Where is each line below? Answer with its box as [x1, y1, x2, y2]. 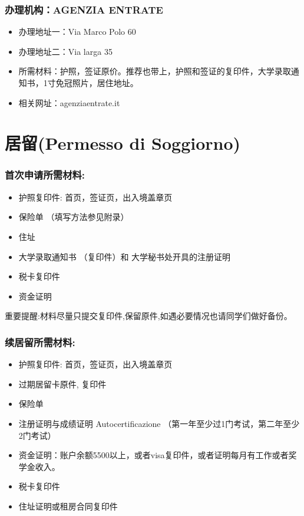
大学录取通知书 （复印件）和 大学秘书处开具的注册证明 [18, 250, 231, 262]
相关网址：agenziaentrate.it [18, 96, 120, 109]
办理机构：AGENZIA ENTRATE [5, 2, 163, 17]
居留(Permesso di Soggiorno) [5, 131, 241, 155]
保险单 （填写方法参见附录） [18, 211, 129, 223]
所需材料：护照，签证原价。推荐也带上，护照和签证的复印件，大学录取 [18, 65, 291, 77]
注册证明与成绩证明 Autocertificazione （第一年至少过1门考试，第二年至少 [18, 417, 300, 429]
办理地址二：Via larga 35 [18, 45, 113, 57]
